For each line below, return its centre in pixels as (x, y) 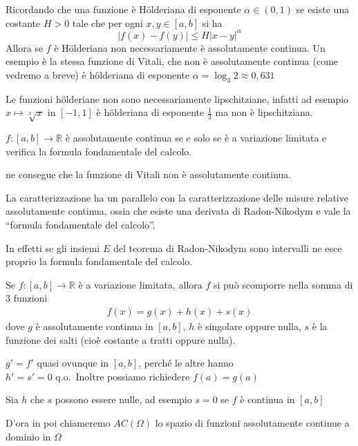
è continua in (267, 399)
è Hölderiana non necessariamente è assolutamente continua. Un (190, 47)
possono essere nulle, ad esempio (123, 399)
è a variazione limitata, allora (140, 284)
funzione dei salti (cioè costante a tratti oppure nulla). (121, 339)
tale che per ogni (107, 22)
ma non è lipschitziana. (264, 112)
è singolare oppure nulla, (249, 326)
